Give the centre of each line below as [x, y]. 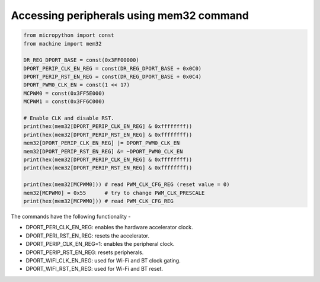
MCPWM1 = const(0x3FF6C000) [64, 102]
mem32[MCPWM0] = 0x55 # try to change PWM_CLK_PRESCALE [114, 193]
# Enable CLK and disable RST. [69, 118]
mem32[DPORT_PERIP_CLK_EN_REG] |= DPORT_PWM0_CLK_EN [102, 143]
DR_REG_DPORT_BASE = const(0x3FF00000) [81, 60]
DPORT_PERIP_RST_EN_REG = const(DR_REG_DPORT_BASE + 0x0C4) [113, 77]
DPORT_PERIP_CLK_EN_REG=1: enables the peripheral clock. [100, 244]
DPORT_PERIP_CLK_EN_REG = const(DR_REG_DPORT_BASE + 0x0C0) [113, 68]
